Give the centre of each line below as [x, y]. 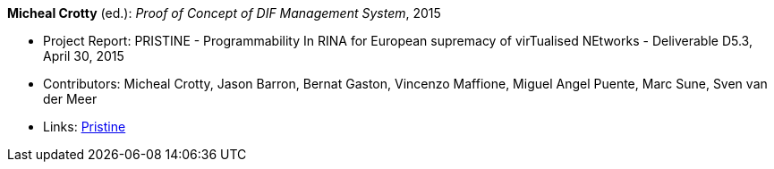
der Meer [70, 99]
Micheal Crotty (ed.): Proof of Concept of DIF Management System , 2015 [224, 13]
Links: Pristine [85, 127]
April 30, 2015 [84, 56]
